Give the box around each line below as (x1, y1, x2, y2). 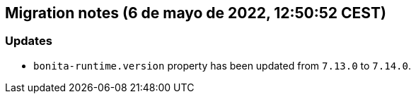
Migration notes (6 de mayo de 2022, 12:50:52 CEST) (5, 4, 386, 22)
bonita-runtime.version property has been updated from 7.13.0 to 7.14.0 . (33, 59, 411, 72)
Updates (5, 34, 52, 48)
